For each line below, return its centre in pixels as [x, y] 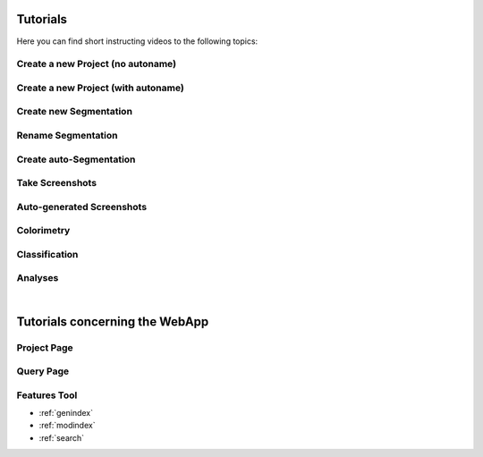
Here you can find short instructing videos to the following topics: [137, 41]
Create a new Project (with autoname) [101, 88]
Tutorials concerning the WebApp [113, 322]
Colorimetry [43, 231]
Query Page [43, 371]
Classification [47, 254]
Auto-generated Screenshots [82, 207]
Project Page [45, 347]
